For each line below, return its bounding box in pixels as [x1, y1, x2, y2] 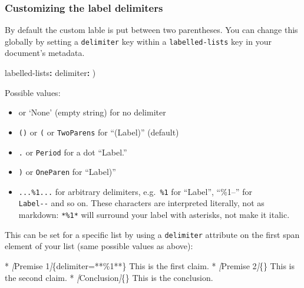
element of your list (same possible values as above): [5, 240, 193, 252]
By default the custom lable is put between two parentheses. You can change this [5, 24, 298, 36]
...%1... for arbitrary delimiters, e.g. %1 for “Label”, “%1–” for [18, 185, 252, 197]
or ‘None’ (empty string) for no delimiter [18, 106, 166, 118]
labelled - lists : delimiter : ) [5, 67, 96, 79]
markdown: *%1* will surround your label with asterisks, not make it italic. [18, 208, 290, 221]
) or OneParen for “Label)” [18, 165, 116, 178]
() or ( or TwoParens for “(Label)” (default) [18, 125, 179, 138]
